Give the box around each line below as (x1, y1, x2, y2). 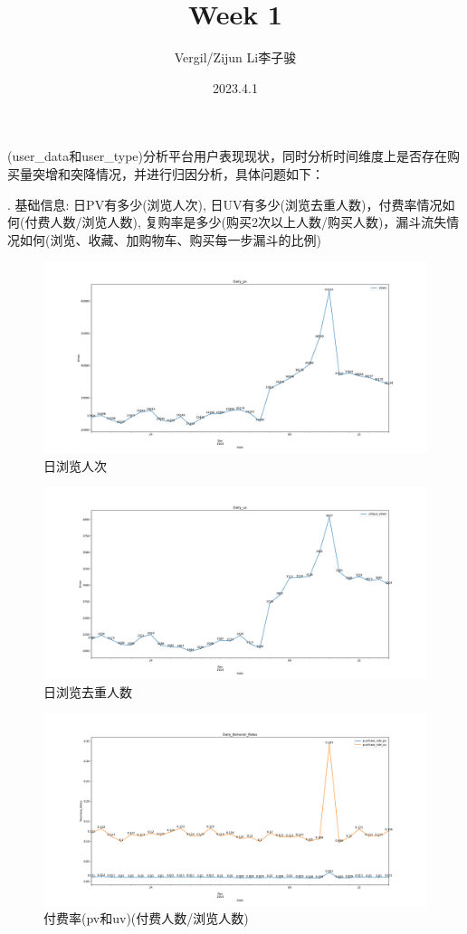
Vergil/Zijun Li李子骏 (174, 48, 297, 67)
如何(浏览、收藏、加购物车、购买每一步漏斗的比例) (19, 230, 321, 249)
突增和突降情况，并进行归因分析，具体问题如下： (32, 164, 324, 183)
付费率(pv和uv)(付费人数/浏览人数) (43, 909, 249, 928)
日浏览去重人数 (43, 683, 132, 702)
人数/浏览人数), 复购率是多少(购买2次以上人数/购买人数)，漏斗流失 (50, 212, 447, 231)
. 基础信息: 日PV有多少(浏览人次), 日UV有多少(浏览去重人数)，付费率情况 (7, 194, 443, 213)
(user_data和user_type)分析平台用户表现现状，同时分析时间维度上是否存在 (7, 146, 447, 165)
